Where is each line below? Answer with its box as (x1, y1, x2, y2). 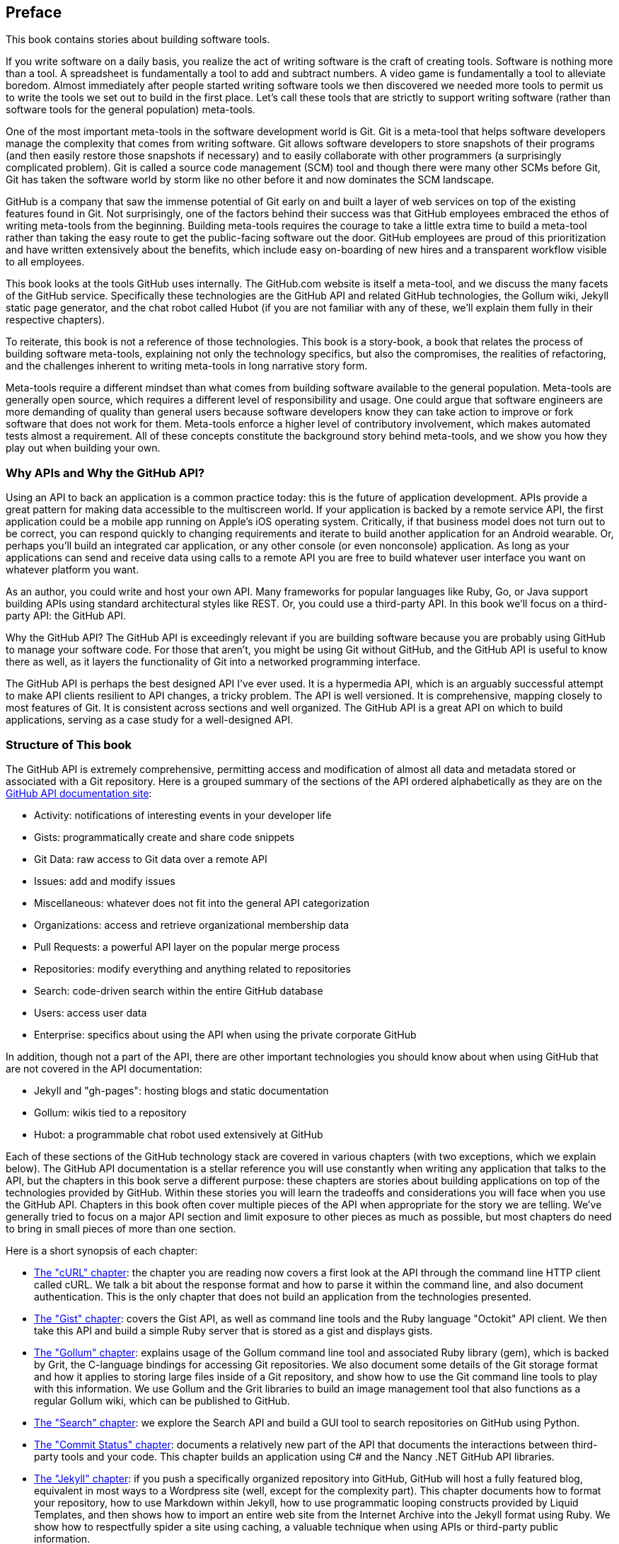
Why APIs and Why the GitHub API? (6, 465, 205, 480)
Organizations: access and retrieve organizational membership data (34, 918, 349, 931)
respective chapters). (6, 314, 105, 326)
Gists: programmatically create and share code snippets (34, 830, 295, 843)
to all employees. (6, 256, 85, 268)
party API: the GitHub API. (6, 610, 127, 622)
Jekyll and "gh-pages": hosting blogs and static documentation (34, 1084, 329, 1097)
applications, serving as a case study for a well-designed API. (6, 714, 294, 726)
